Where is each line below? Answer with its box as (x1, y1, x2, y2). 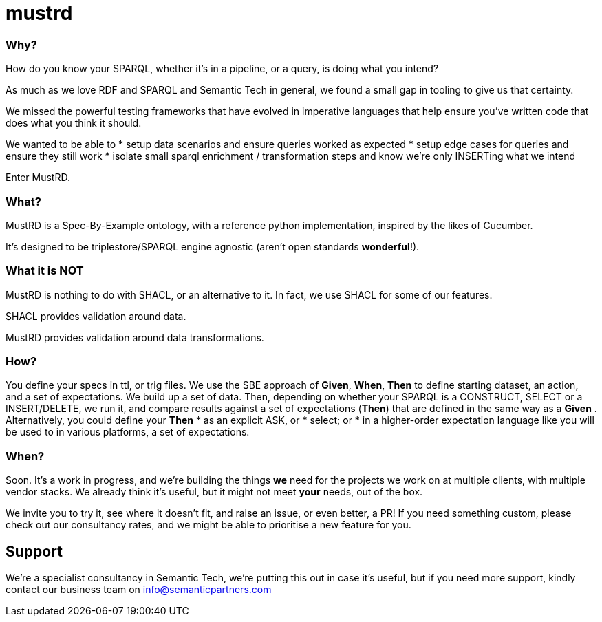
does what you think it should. (6, 117, 142, 129)
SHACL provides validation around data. (6, 310, 186, 322)
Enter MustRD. (6, 171, 70, 184)
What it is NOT (6, 264, 84, 278)
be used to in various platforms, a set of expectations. (6, 426, 250, 438)
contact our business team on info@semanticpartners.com (6, 583, 272, 595)
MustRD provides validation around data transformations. (6, 331, 264, 343)
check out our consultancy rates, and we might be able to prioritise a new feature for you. (6, 519, 411, 531)
